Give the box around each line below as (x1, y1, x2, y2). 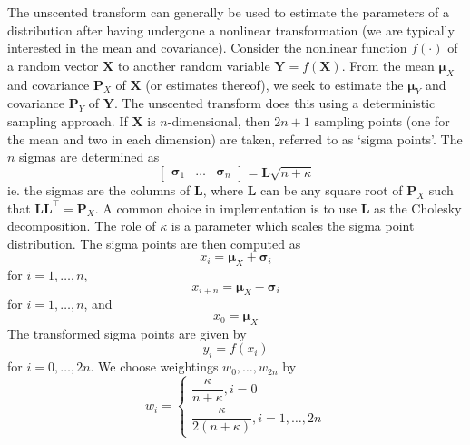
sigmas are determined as (19, 147, 160, 166)
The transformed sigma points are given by (7, 323, 247, 342)
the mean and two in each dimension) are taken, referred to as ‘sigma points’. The (7, 129, 463, 148)
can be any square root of (260, 180, 403, 199)
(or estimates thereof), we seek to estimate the (145, 74, 404, 94)
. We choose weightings (90, 357, 219, 376)
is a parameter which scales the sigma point (171, 216, 415, 235)
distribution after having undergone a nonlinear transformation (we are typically (7, 20, 455, 39)
